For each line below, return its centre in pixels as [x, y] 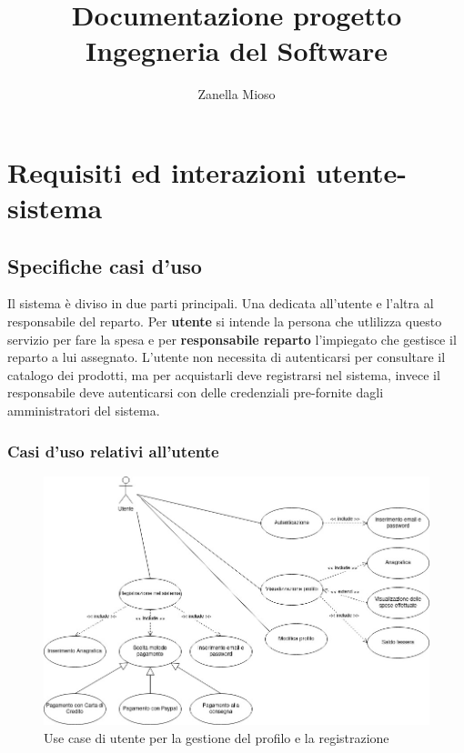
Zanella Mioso [237, 94]
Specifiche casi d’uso [105, 265]
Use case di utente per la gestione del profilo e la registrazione [217, 737]
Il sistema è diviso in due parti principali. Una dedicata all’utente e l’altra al [221, 303]
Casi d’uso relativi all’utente [113, 451]
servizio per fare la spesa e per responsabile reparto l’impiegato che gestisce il [232, 339]
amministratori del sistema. [84, 411]
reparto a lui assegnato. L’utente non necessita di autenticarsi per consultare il [227, 357]
